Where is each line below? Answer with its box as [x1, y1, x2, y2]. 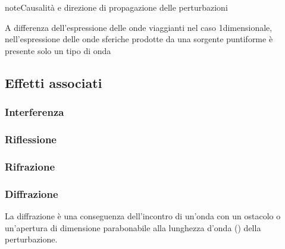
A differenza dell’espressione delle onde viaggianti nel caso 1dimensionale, [5, 21, 273, 33]
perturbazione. [5, 233, 58, 245]
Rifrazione [5, 159, 55, 174]
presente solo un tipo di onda [5, 44, 111, 56]
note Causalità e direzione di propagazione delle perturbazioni [5, 1, 228, 13]
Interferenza [5, 105, 64, 119]
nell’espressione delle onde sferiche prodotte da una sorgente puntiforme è [5, 33, 273, 45]
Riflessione [5, 131, 57, 146]
